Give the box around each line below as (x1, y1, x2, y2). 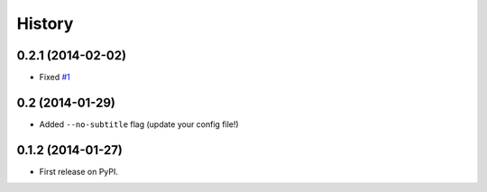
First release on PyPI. (39, 166, 119, 177)
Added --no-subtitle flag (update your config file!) (39, 118, 239, 130)
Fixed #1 (39, 72, 71, 83)
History (16, 14, 74, 33)
